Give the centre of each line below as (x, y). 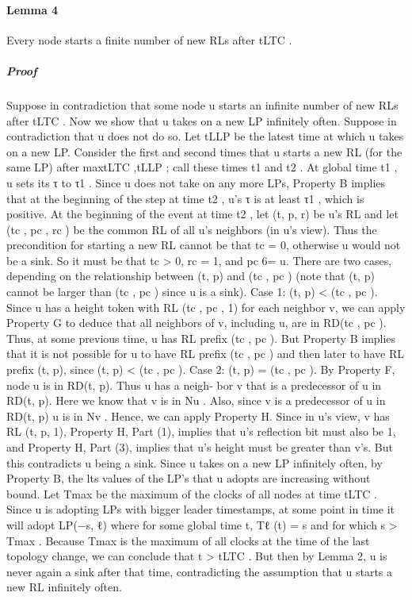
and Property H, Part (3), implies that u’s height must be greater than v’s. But (200, 447)
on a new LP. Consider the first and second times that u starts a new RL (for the (204, 151)
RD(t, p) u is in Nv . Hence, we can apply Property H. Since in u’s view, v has (198, 415)
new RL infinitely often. (64, 587)
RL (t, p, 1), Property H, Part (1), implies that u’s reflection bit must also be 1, (201, 431)
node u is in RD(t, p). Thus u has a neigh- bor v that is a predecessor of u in (194, 385)
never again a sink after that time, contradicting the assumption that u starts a (200, 571)
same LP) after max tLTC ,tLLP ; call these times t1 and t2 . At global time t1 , (202, 167)
